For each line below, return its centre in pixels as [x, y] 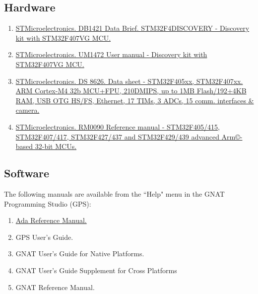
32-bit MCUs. [56, 146]
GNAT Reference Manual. [55, 287]
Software [27, 173]
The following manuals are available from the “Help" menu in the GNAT [114, 193]
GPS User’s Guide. [44, 237]
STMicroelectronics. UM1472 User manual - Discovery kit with [111, 54]
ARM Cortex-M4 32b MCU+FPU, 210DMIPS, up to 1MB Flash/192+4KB [131, 91]
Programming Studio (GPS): [48, 203]
